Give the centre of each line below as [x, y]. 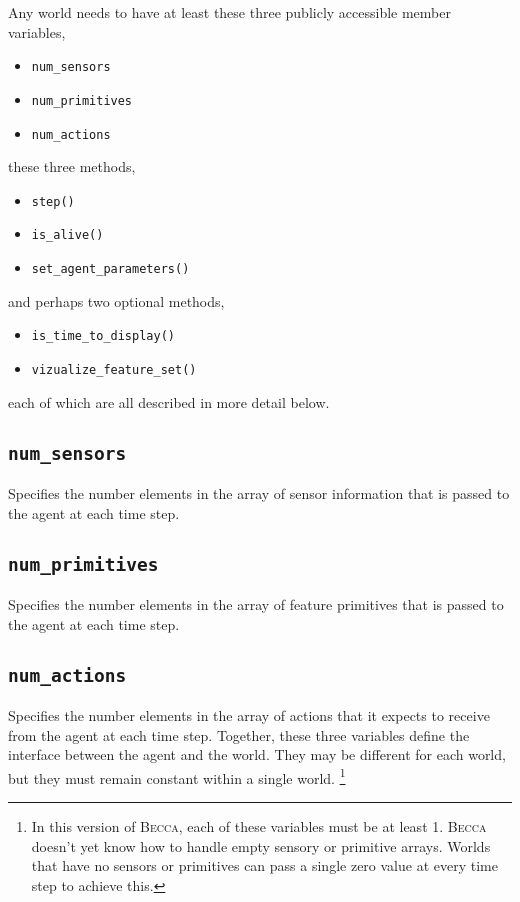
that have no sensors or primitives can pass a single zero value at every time [264, 865]
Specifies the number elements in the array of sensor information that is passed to [259, 493]
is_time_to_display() [103, 336]
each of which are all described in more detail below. [169, 401]
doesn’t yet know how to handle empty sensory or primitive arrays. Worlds [261, 845]
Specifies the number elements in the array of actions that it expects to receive [249, 714]
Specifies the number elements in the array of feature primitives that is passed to [256, 603]
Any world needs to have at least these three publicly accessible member [229, 12]
